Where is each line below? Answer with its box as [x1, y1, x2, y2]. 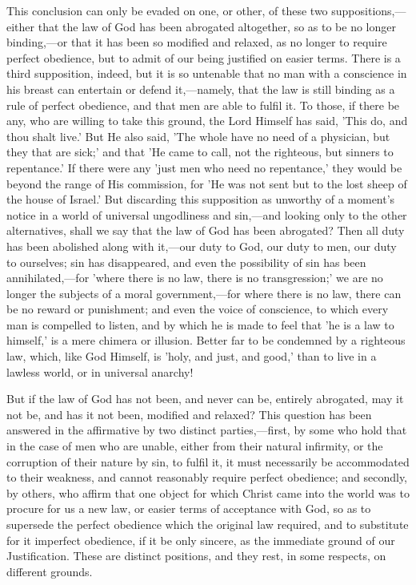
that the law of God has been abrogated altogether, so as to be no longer [38, 18, 396, 34]
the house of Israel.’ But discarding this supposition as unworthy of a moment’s [6, 191, 395, 208]
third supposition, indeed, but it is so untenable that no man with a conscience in [6, 65, 407, 82]
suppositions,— [331, 2, 406, 18]
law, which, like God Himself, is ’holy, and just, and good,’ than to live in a [6, 348, 377, 365]
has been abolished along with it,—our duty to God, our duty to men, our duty [6, 237, 397, 254]
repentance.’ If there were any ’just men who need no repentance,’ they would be [6, 159, 402, 175]
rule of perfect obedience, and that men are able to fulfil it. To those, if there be [6, 96, 400, 113]
